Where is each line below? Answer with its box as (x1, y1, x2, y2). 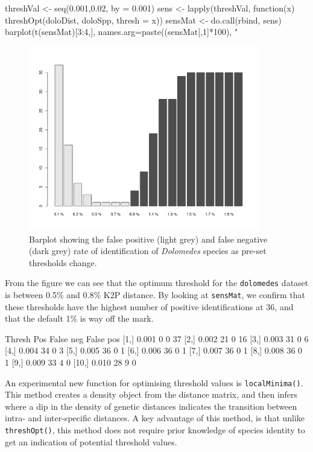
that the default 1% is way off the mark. (5, 312, 154, 325)
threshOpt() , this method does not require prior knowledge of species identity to (5, 424, 305, 436)
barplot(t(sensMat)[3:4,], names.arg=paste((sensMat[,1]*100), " (5, 25, 238, 38)
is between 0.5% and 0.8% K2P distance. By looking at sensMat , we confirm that (5, 288, 305, 301)
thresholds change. (29, 256, 97, 269)
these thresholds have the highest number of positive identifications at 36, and (5, 300, 294, 313)
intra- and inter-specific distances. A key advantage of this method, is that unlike (5, 412, 305, 424)
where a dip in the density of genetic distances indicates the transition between (5, 399, 297, 412)
